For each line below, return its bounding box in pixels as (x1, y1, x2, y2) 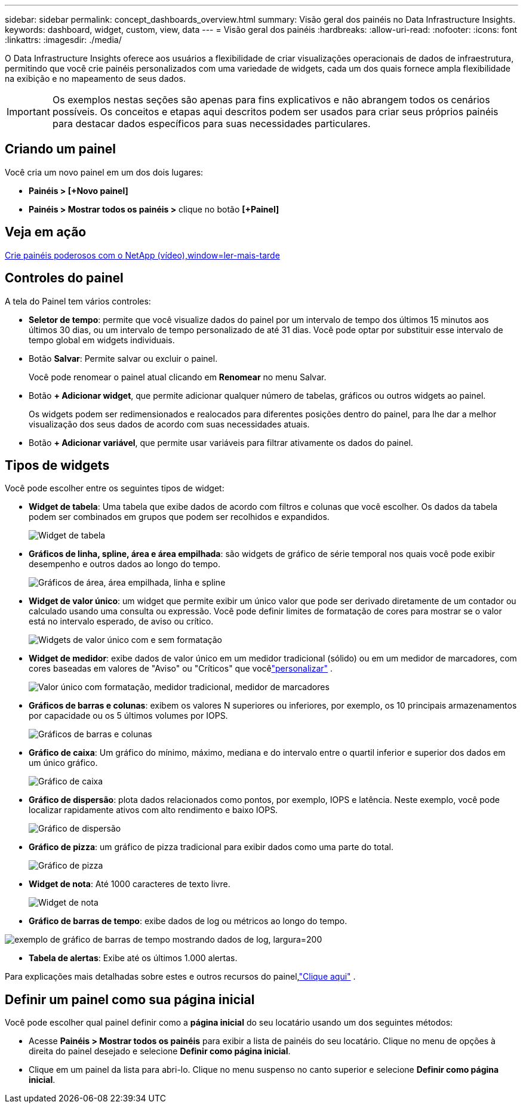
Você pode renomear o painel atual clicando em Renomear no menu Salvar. (29, 371, 327, 382)
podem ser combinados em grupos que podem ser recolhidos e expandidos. (29, 512, 330, 522)
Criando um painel (5, 141, 116, 157)
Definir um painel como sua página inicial (5, 992, 255, 1007)
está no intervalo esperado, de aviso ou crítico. (29, 616, 214, 627)
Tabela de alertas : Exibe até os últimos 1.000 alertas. (29, 953, 238, 964)
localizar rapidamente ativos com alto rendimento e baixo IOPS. (29, 805, 278, 815)
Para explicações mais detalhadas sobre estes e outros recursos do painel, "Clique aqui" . (5, 971, 356, 982)
